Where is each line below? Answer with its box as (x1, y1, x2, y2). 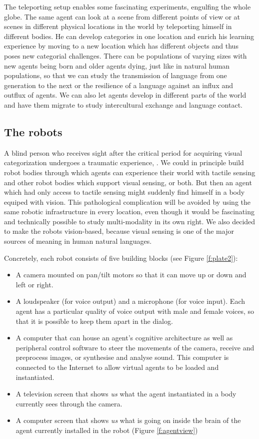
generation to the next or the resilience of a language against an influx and (4, 80, 233, 90)
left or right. (15, 279, 53, 289)
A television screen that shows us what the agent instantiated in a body (15, 388, 236, 399)
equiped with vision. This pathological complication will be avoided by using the (4, 196, 250, 207)
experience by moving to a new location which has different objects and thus (4, 41, 238, 51)
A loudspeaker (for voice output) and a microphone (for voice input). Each (15, 296, 245, 306)
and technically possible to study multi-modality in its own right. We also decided (4, 216, 255, 226)
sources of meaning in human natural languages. (4, 236, 152, 246)
